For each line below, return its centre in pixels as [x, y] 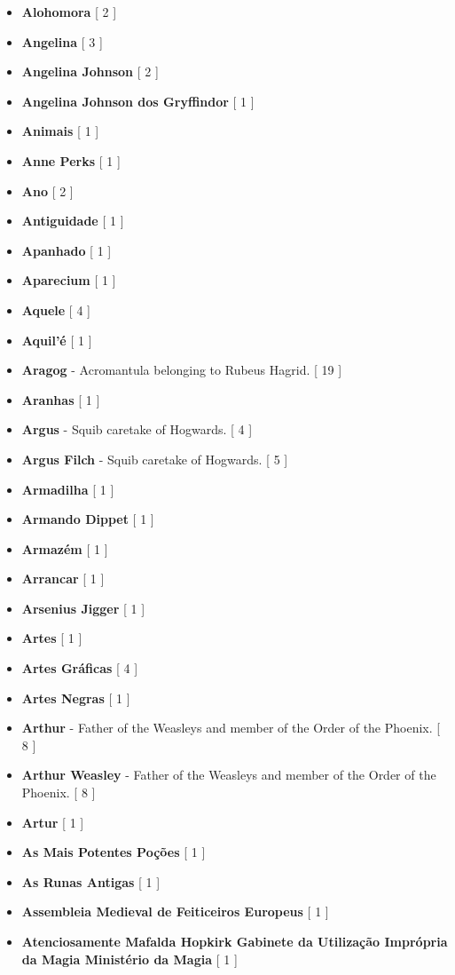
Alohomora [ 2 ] [69, 12]
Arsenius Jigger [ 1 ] [83, 608]
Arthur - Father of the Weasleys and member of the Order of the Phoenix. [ [231, 728]
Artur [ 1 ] [53, 822]
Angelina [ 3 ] [62, 41]
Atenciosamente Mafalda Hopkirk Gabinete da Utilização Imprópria [235, 941]
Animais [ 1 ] [60, 131]
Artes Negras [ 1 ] [76, 698]
